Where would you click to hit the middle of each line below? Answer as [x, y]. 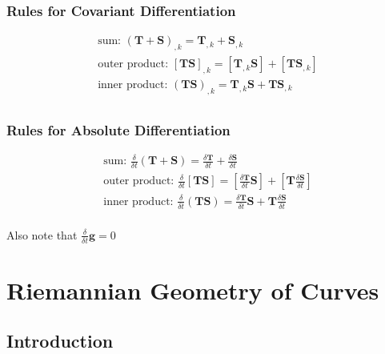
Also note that [42, 234]
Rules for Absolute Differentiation [118, 129]
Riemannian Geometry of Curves [193, 290]
